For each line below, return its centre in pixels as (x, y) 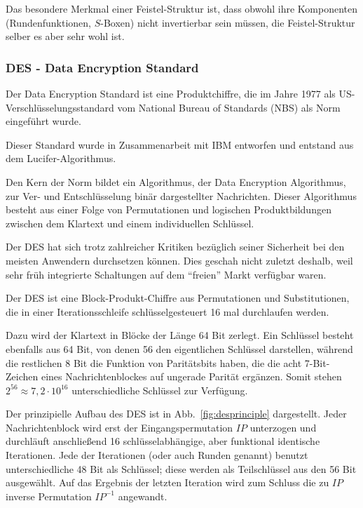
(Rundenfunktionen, (48, 22)
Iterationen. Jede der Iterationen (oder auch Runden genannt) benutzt (157, 455)
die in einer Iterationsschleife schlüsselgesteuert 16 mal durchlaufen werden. (167, 311)
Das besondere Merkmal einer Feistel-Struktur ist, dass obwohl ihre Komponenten (181, 8)
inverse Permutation (49, 496)
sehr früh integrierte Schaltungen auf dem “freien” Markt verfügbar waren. (166, 274)
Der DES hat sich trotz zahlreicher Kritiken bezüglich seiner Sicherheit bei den (175, 247)
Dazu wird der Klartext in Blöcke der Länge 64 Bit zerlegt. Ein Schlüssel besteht (180, 335)
